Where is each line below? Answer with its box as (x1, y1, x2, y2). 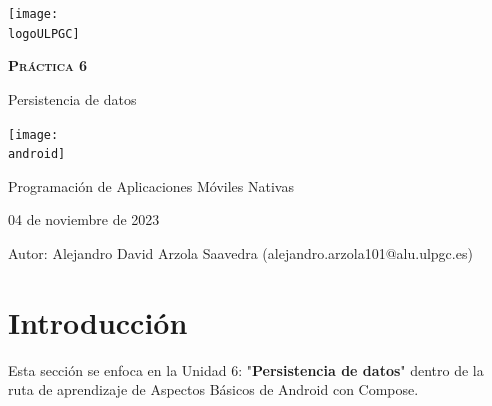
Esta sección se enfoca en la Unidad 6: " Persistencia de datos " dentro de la (8, 359, 484, 380)
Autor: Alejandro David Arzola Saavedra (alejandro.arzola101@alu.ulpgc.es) (8, 243, 473, 263)
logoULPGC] (8, 26, 80, 41)
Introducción (8, 301, 188, 342)
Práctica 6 (8, 55, 88, 76)
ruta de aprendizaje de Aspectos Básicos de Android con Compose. (8, 379, 419, 400)
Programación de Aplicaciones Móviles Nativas (8, 175, 294, 196)
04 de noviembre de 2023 (8, 209, 160, 230)
